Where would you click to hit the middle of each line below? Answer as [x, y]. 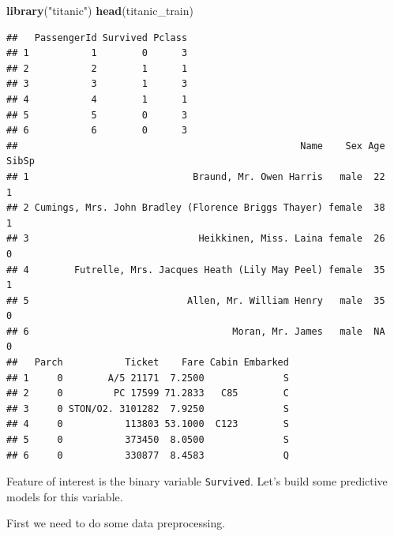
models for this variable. [65, 496]
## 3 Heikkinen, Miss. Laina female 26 [196, 239]
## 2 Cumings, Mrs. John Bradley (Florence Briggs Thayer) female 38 [196, 208]
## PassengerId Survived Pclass [97, 37]
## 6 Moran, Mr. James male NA [196, 331]
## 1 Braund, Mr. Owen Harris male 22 [196, 176]
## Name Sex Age [196, 146]
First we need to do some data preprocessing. [116, 523]
